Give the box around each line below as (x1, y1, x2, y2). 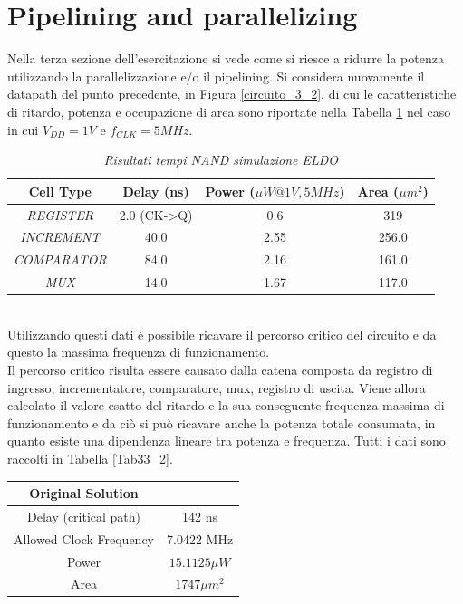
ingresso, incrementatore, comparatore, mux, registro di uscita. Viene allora (7, 378, 426, 397)
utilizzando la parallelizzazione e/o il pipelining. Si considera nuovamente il (7, 66, 425, 85)
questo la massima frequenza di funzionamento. (7, 342, 270, 361)
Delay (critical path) (26, 506, 141, 525)
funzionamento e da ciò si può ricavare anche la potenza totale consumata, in (7, 413, 436, 432)
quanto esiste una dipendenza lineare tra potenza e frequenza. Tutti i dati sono (7, 431, 446, 450)
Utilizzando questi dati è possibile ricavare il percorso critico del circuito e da (7, 324, 437, 343)
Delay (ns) (122, 181, 189, 200)
